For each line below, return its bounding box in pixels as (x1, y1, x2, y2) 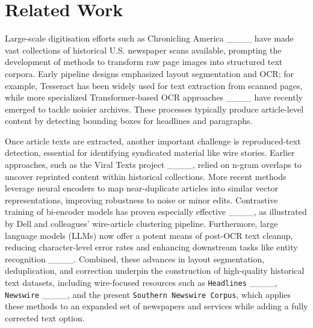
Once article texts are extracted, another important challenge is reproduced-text (5, 134, 301, 147)
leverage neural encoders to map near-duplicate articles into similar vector (5, 182, 278, 194)
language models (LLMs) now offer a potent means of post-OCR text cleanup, (5, 229, 293, 241)
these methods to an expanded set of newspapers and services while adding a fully (5, 300, 308, 312)
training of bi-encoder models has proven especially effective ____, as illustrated (5, 205, 307, 218)
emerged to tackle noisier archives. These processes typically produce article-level (5, 102, 304, 115)
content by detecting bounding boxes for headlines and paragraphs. (5, 114, 253, 127)
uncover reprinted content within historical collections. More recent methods (5, 170, 287, 182)
